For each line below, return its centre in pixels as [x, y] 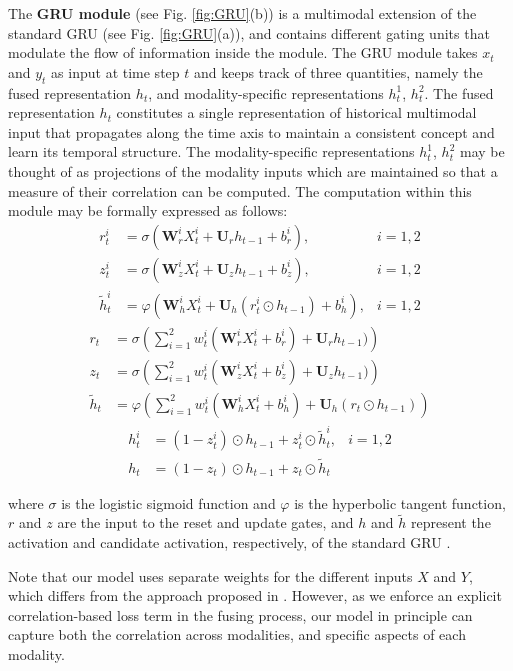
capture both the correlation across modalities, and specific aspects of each [237, 634]
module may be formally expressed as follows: [148, 210]
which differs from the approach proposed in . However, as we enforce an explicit [255, 595]
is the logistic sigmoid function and [168, 502]
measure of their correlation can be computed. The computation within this [240, 190]
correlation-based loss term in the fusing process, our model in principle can [240, 614]
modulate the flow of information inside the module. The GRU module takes [243, 52]
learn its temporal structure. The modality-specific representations [211, 151]
